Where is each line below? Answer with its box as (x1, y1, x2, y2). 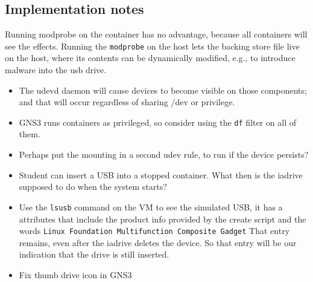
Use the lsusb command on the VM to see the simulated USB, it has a (19, 200, 283, 213)
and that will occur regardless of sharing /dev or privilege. (19, 96, 235, 108)
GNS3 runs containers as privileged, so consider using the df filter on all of (19, 115, 297, 128)
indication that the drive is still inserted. (19, 248, 169, 261)
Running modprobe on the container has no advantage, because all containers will (5, 28, 308, 41)
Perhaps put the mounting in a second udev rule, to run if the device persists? (19, 148, 309, 161)
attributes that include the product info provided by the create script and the (19, 212, 306, 225)
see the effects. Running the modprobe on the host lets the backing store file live (5, 39, 300, 52)
